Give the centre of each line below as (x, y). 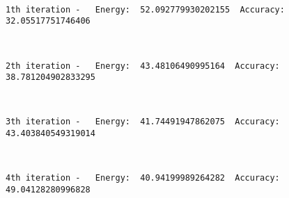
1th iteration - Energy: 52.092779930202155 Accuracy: (145, 9)
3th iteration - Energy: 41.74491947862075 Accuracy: (143, 122)
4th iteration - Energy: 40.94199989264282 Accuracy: (143, 178)
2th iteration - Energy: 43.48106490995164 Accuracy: (143, 66)
